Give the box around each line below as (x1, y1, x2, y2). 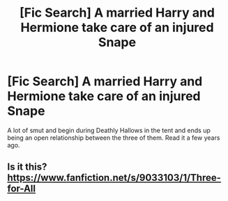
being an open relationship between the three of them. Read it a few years (7, 134, 220, 142)
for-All (7, 183, 36, 195)
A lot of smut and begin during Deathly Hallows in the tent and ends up (7, 126, 211, 134)
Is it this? (7, 161, 47, 173)
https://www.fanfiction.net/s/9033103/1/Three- (7, 172, 222, 184)
